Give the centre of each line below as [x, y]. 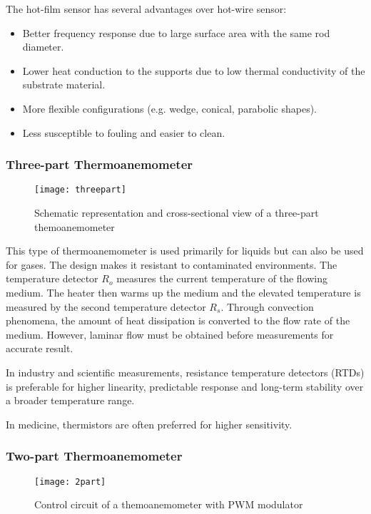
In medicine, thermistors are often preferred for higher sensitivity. [149, 424]
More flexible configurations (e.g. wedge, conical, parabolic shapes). [169, 108]
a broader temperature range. [70, 400]
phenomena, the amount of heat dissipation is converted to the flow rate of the [178, 320]
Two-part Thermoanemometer [94, 456]
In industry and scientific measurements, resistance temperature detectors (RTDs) [185, 372]
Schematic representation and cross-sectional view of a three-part [177, 213]
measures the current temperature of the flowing [222, 278]
